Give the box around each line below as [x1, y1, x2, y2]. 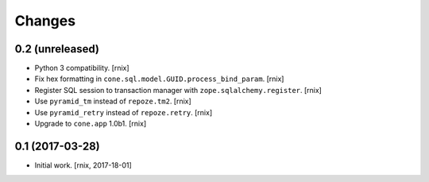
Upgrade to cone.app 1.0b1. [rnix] [34, 119, 147, 129]
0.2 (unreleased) [14, 42, 99, 56]
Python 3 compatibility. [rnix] [34, 64, 130, 73]
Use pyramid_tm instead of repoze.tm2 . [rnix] [34, 96, 192, 106]
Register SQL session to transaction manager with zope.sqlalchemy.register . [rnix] [34, 85, 322, 95]
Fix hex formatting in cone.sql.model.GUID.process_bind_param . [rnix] [34, 74, 284, 83]
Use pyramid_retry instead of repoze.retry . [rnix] [34, 107, 213, 117]
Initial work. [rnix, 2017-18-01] [34, 160, 133, 170]
